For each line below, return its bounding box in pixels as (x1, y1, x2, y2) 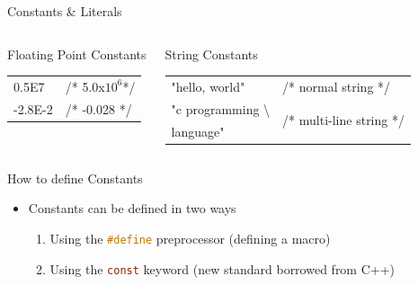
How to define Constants (7, 168, 143, 187)
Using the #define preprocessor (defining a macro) (49, 228, 331, 247)
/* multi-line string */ (282, 111, 405, 129)
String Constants (165, 44, 258, 63)
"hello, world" (171, 76, 245, 95)
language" (171, 121, 225, 140)
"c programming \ (171, 99, 271, 118)
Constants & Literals (7, 2, 122, 20)
